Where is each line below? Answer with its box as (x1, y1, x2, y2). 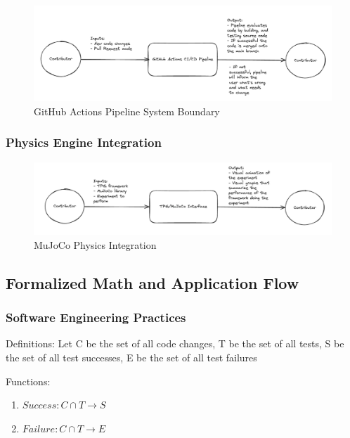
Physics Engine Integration (6, 134, 162, 151)
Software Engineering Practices (6, 309, 186, 326)
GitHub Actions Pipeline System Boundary (34, 103, 220, 118)
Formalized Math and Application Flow (6, 271, 299, 293)
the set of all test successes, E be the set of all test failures (6, 349, 257, 364)
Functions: (6, 373, 51, 388)
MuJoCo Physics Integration (34, 237, 157, 252)
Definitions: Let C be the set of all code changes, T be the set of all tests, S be (6, 336, 344, 351)
